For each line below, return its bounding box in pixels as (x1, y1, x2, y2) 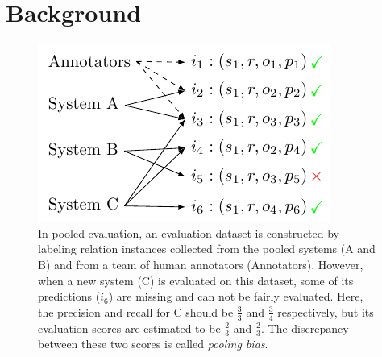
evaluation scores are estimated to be (38, 319, 221, 336)
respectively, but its (277, 303, 374, 320)
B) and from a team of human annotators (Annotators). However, (38, 255, 363, 272)
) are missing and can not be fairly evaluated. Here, (108, 288, 363, 305)
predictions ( (38, 288, 101, 305)
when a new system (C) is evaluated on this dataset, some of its (38, 272, 354, 289)
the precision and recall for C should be (38, 303, 234, 320)
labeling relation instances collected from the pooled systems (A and (38, 240, 376, 257)
